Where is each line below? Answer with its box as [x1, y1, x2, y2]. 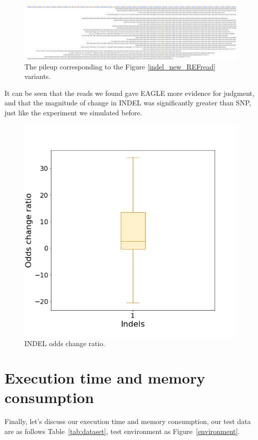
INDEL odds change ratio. [24, 338, 105, 349]
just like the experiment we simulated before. [4, 107, 142, 117]
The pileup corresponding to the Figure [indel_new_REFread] [24, 61, 216, 71]
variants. [24, 71, 51, 81]
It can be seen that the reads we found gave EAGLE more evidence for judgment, [4, 87, 255, 98]
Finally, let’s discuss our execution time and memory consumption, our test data [4, 416, 251, 427]
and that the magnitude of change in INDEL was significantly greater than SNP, [4, 97, 252, 108]
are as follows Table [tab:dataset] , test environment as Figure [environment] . [4, 426, 240, 436]
